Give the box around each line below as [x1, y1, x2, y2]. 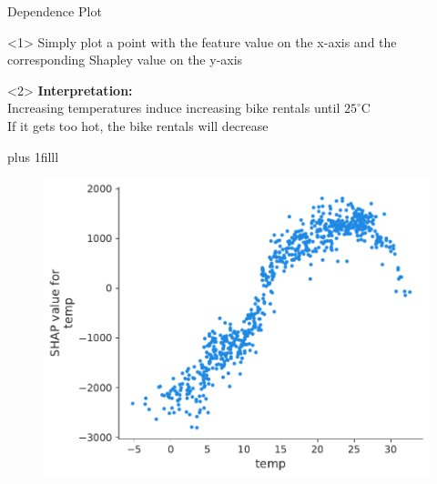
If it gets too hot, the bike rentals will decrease [7, 116, 269, 135]
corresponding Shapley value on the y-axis [7, 50, 243, 69]
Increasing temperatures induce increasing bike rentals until [7, 98, 340, 117]
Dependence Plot [7, 2, 102, 20]
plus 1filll [7, 146, 59, 166]
